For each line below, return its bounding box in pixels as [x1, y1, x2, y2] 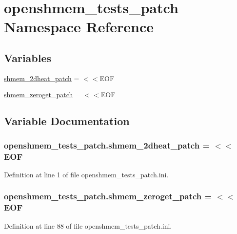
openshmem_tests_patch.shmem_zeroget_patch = [4, 190, 212, 202]
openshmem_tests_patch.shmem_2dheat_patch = [4, 139, 210, 151]
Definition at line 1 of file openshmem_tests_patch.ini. [4, 169, 169, 179]
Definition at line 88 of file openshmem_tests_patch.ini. [4, 220, 172, 231]
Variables [4, 50, 52, 65]
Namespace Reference [4, 17, 154, 37]
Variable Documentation [4, 113, 130, 128]
